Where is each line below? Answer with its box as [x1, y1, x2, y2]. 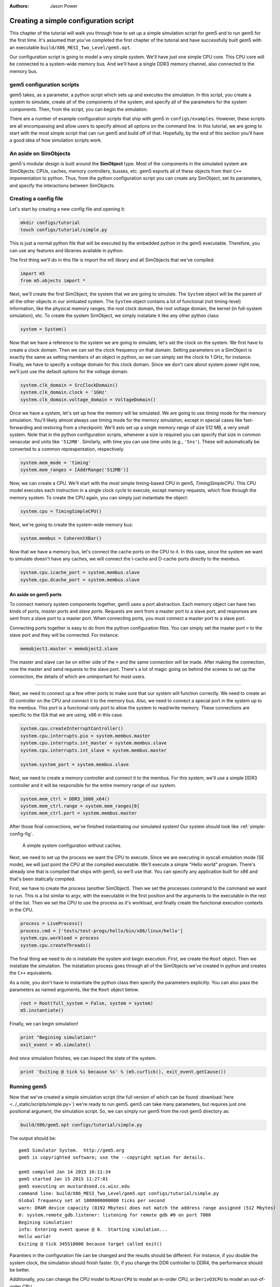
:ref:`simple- [239, 824, 266, 830]
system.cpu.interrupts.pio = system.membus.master [20, 733, 151, 739]
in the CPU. [9, 907, 33, 913]
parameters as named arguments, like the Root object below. [9, 986, 139, 993]
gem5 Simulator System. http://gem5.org [18, 1147, 124, 1153]
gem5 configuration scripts [9, 81, 80, 88]
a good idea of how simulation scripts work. [9, 137, 102, 144]
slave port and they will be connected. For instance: [9, 632, 119, 638]
